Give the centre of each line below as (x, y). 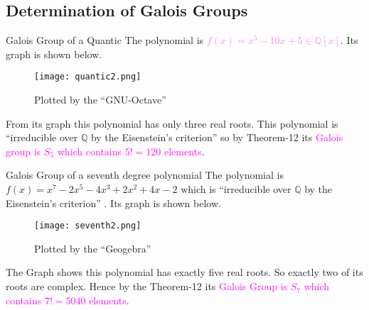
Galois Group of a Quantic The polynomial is (105, 40)
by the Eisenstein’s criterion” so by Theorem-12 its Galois (217, 137)
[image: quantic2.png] (88, 77)
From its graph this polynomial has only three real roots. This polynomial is (172, 123)
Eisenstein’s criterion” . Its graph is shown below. (113, 203)
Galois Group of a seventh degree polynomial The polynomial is (145, 175)
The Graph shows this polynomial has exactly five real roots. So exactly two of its (184, 272)
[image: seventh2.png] (88, 226)
